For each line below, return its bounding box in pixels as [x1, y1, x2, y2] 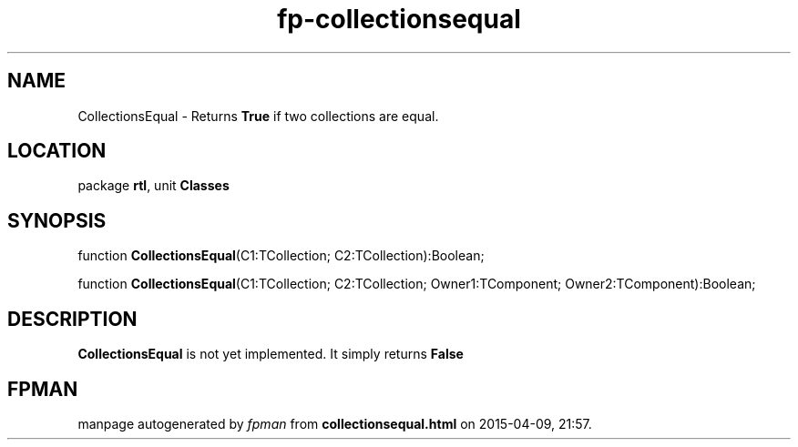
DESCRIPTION [7, 307, 138, 330]
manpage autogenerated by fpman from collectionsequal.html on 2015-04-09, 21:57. [77, 415, 592, 432]
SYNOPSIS [7, 208, 107, 232]
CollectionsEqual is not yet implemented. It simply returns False [77, 346, 464, 362]
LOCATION [7, 139, 107, 163]
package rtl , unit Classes [77, 178, 230, 194]
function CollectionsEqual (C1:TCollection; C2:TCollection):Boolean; [77, 248, 485, 264]
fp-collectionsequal [277, 4, 521, 35]
